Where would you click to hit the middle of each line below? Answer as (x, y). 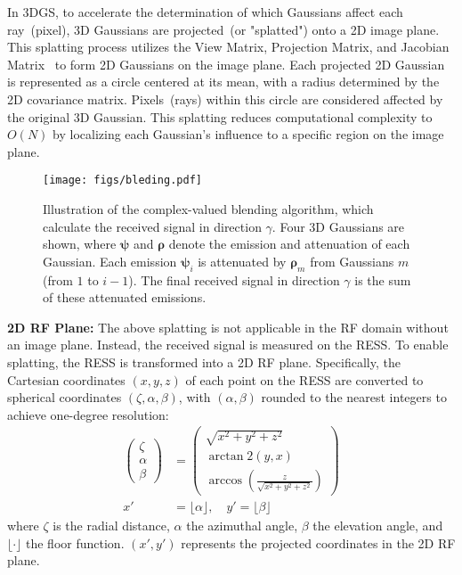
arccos (225, 481)
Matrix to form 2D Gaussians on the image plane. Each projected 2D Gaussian (226, 64)
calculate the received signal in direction (152, 226)
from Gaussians (352, 261)
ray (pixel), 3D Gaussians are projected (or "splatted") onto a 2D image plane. (223, 29)
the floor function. (75, 542)
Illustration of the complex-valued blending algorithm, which (208, 209)
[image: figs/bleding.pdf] (122, 181)
